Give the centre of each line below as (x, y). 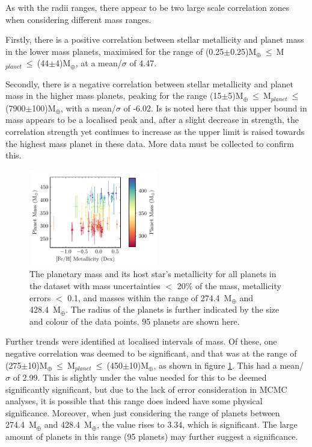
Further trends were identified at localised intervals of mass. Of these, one (141, 341)
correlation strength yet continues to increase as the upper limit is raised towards (155, 132)
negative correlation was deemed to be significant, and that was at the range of (151, 353)
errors (40, 297)
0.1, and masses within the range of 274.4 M (150, 297)
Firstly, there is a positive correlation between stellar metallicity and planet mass (155, 39)
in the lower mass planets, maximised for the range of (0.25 (115, 51)
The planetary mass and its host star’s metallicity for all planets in (153, 274)
